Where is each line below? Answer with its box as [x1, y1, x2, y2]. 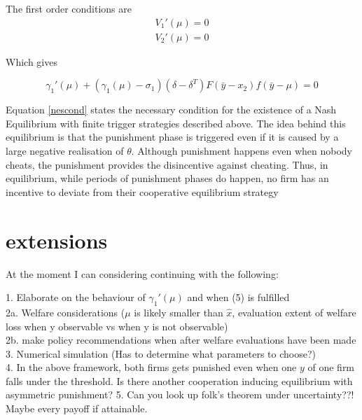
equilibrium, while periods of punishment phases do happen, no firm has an [6, 171, 329, 185]
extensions [6, 225, 108, 254]
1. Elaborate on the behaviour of [6, 290, 146, 304]
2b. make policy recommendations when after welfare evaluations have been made [6, 332, 356, 347]
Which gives [6, 54, 57, 69]
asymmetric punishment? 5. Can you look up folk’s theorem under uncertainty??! [6, 387, 354, 402]
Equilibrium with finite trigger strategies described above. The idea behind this [6, 115, 346, 130]
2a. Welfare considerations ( [6, 304, 125, 319]
